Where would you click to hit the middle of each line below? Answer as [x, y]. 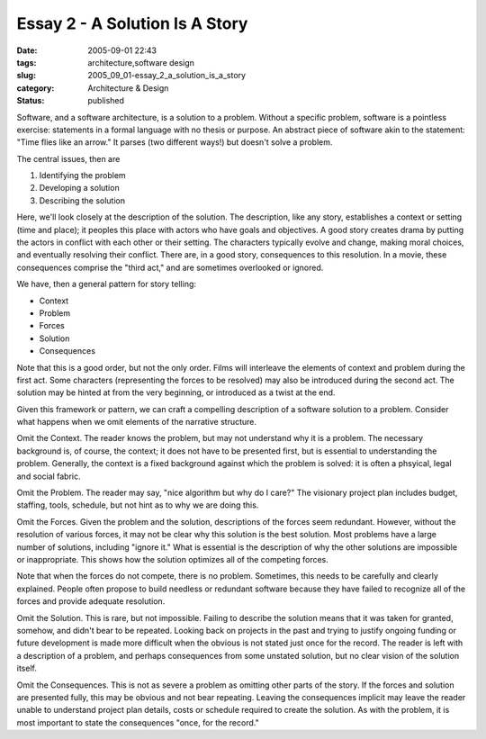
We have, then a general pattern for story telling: [107, 284]
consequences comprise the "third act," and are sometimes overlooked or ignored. [170, 267]
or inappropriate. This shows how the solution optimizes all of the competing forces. [172, 559]
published [106, 101]
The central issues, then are [68, 158]
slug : [26, 76]
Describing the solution [82, 200]
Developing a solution [80, 188]
